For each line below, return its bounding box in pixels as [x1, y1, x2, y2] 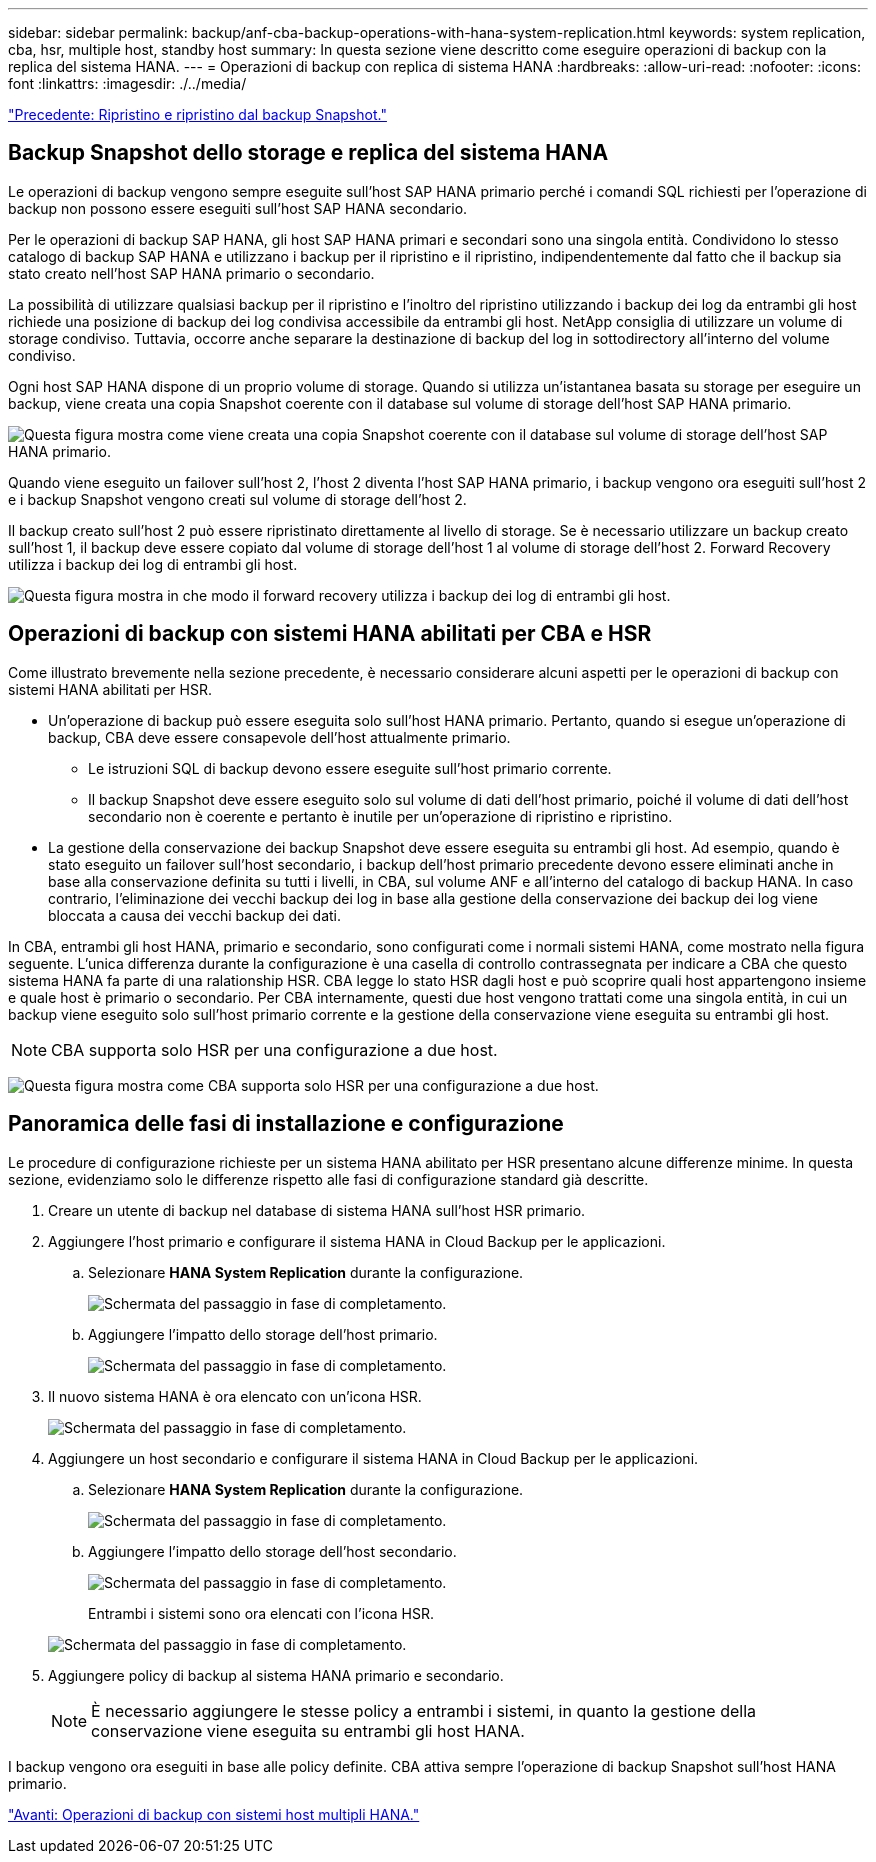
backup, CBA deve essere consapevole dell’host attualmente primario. [48, 728, 511, 746]
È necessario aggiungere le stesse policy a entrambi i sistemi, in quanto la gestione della [91, 1700, 757, 1721]
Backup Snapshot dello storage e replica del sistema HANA [8, 140, 609, 166]
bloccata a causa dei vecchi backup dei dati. [48, 906, 342, 924]
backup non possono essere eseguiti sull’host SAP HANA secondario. [8, 199, 468, 217]
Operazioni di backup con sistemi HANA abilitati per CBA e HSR [8, 621, 652, 647]
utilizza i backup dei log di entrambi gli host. [8, 555, 298, 573]
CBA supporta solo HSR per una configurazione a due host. [51, 1039, 498, 1060]
